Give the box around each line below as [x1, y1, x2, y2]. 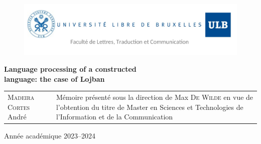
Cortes [8, 101, 30, 112]
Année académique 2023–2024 [4, 130, 95, 141]
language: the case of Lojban [4, 73, 105, 84]
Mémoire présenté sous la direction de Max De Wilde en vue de [56, 92, 253, 102]
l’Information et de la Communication [56, 111, 173, 122]
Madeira [8, 92, 35, 102]
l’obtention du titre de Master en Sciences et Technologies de [56, 101, 243, 112]
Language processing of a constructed [4, 64, 137, 74]
